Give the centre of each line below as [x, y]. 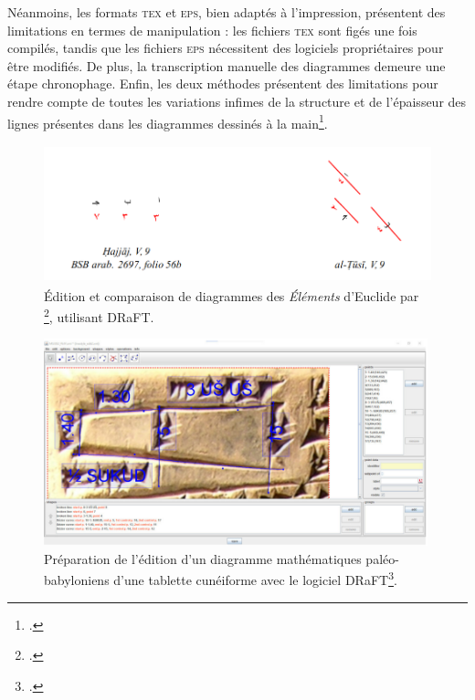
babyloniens [77, 580]
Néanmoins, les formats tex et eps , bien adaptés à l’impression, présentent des [227, 12]
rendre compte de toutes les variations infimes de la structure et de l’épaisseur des [237, 101]
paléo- [382, 558]
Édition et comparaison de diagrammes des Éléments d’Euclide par [232, 295]
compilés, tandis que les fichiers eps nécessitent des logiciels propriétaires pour [226, 48]
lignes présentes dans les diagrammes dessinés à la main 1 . [168, 121]
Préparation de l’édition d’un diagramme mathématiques [203, 558]
